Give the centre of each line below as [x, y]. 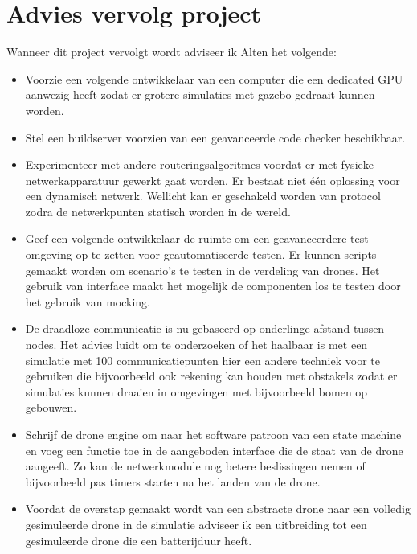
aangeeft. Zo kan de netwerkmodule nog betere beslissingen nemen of [195, 466]
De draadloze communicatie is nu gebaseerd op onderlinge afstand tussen [205, 328]
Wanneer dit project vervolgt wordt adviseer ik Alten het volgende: [172, 52]
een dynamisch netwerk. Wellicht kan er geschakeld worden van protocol [203, 196]
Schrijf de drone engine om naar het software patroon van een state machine [213, 434]
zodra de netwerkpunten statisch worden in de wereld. [158, 211]
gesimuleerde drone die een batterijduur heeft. [139, 540]
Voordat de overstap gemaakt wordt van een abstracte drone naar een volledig [218, 509]
